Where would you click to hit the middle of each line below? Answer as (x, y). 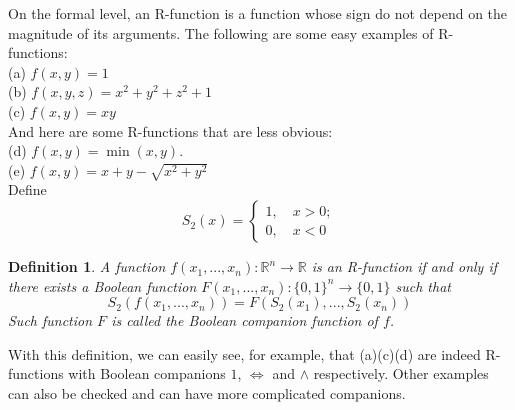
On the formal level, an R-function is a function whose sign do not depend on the (258, 13)
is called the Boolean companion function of (244, 320)
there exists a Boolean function (102, 285)
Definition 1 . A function (87, 266)
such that (423, 285)
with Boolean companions (147, 373)
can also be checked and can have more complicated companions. (207, 393)
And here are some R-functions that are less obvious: (170, 130)
